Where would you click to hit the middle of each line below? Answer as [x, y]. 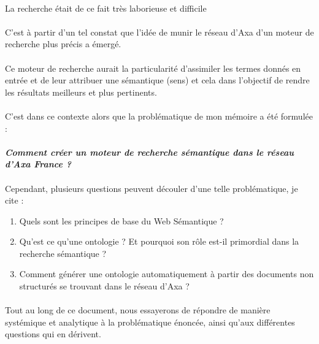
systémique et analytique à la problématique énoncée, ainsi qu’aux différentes [150, 322]
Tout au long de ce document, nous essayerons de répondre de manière [138, 310]
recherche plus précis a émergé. [63, 44]
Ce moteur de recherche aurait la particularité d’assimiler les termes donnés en [153, 68]
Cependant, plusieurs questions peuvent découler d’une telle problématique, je [152, 188]
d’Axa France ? [38, 164]
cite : [14, 200]
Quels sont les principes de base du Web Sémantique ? [121, 220]
